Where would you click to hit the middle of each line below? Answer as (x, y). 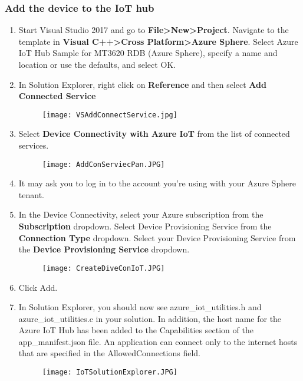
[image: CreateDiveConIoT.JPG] (103, 268)
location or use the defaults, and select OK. (97, 64)
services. (34, 145)
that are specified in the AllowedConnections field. (109, 353)
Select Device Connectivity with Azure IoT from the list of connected (154, 134)
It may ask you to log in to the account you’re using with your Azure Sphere (157, 183)
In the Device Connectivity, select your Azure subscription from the (141, 214)
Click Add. (38, 287)
